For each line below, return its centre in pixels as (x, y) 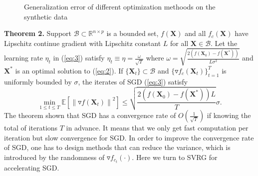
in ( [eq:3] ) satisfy (79, 58)
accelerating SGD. (32, 167)
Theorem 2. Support (38, 33)
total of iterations (31, 128)
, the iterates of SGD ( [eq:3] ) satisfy (133, 81)
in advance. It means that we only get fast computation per (157, 128)
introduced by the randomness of (54, 157)
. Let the (224, 43)
